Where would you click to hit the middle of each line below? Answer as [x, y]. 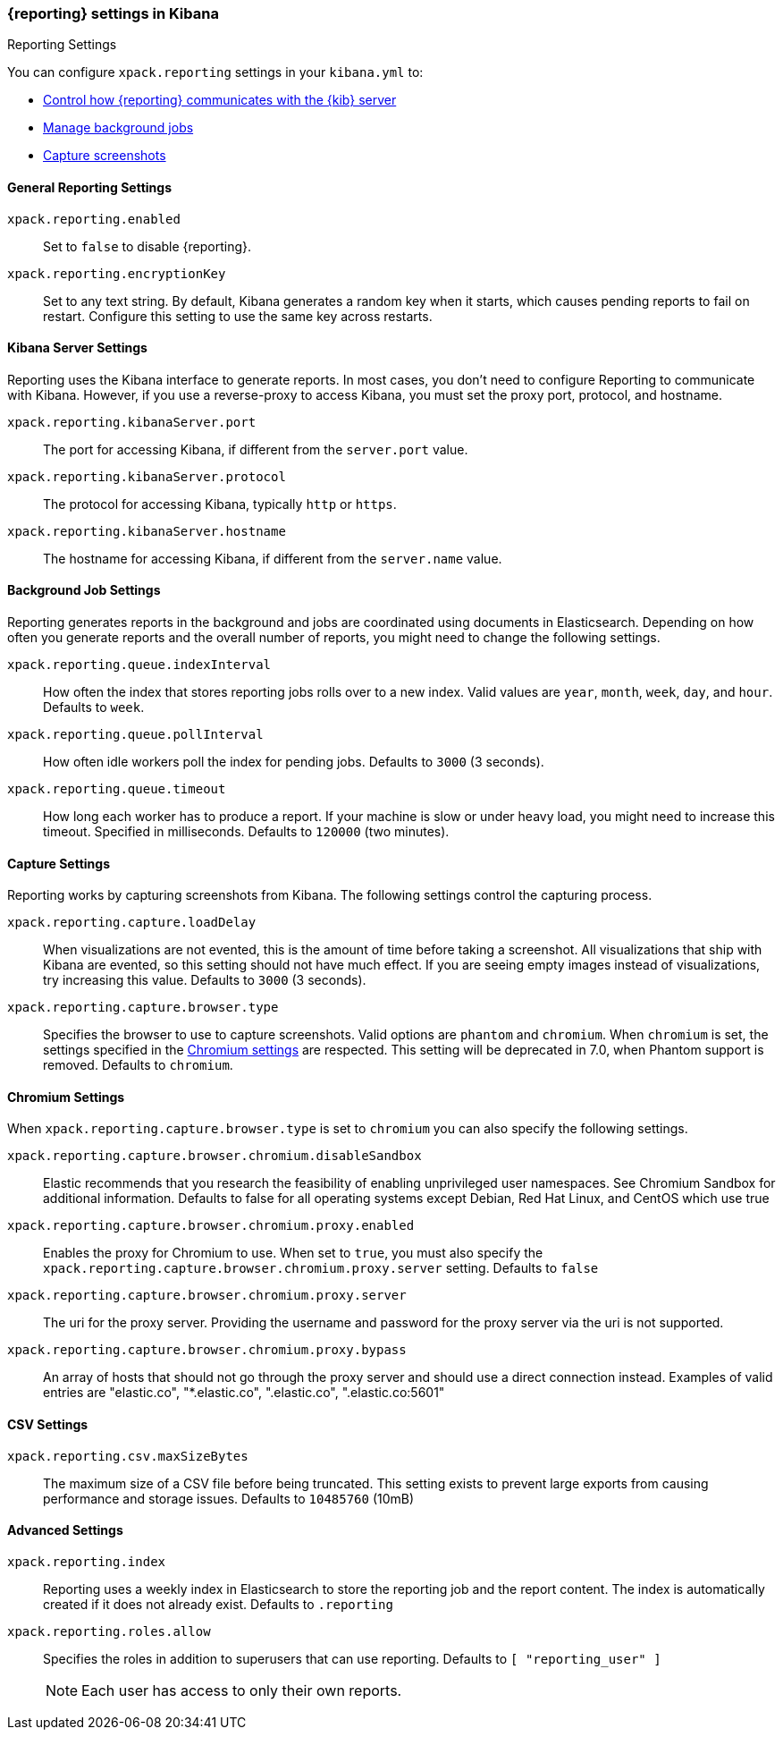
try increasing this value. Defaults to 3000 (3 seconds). [205, 980]
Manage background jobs [118, 128]
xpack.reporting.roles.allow [109, 1631]
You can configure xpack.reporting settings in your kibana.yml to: [215, 72]
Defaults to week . [94, 708]
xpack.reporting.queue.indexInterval [139, 665]
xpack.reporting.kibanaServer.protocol [147, 476]
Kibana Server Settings [77, 348]
